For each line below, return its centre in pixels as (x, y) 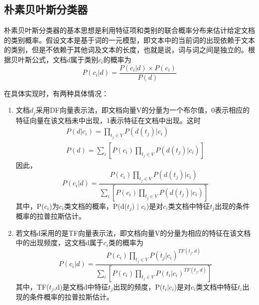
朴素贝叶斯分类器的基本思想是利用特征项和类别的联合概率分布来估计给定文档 (129, 30)
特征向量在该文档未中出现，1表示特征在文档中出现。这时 (108, 120)
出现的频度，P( (138, 286)
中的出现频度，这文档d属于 (60, 242)
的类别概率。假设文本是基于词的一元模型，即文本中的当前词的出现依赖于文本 (129, 40)
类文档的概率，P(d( (95, 206)
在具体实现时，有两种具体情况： (56, 93)
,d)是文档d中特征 (81, 286)
